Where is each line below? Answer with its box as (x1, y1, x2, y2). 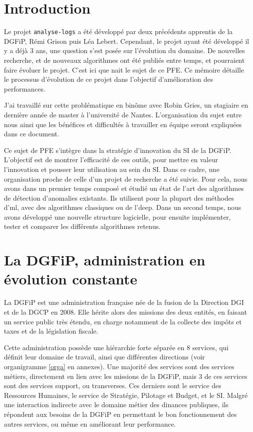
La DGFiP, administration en (4, 250, 206, 270)
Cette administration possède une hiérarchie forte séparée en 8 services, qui (4, 342, 229, 352)
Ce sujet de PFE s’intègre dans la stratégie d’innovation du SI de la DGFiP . (4, 145, 232, 155)
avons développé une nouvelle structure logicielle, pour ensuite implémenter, (4, 211, 231, 222)
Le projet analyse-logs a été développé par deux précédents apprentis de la (4, 26, 233, 37)
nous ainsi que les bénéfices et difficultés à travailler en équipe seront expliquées (4, 119, 242, 129)
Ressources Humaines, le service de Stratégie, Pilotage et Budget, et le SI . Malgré (4, 390, 248, 400)
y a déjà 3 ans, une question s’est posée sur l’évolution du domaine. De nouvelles (4, 45, 245, 56)
